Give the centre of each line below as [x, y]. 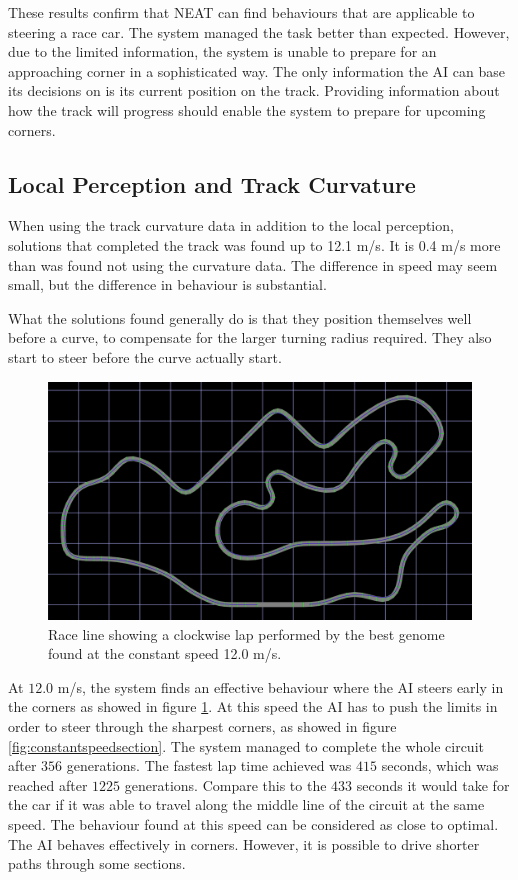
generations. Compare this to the [225, 784]
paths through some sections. [97, 863]
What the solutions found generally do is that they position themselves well [240, 317]
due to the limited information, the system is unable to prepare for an [222, 51]
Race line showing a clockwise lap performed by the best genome [246, 633]
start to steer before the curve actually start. [145, 356]
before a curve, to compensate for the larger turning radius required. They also [250, 337]
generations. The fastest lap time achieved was [209, 765]
